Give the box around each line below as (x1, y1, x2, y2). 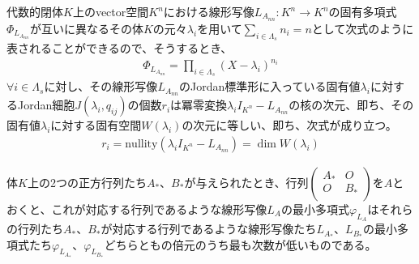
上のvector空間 (72, 3, 149, 19)
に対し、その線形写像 (44, 78, 158, 95)
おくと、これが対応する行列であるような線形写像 (6, 200, 267, 217)
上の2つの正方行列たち (27, 173, 147, 190)
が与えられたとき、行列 (184, 173, 309, 190)
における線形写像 (163, 3, 254, 19)
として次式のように (311, 19, 414, 36)
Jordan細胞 (17, 96, 75, 113)
